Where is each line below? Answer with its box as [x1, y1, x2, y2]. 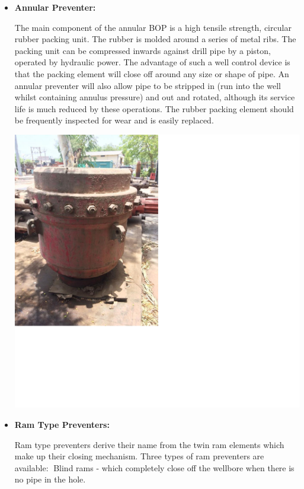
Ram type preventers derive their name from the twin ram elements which [14, 438, 284, 450]
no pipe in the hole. [14, 473, 86, 485]
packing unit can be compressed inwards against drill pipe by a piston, [14, 44, 271, 56]
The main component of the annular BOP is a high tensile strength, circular [14, 21, 292, 33]
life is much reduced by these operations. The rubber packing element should [14, 102, 294, 115]
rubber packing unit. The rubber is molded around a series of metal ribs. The [14, 33, 296, 45]
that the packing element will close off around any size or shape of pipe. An [14, 67, 289, 80]
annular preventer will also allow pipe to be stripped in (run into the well [14, 79, 281, 91]
